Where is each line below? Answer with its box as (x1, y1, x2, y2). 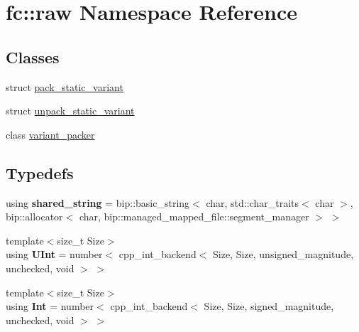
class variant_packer (6, 127, 95, 141)
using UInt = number (6, 247, 103, 262)
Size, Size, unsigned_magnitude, (212, 247, 354, 262)
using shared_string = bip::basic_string (6, 195, 190, 210)
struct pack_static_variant (6, 79, 123, 94)
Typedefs (6, 161, 74, 183)
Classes (6, 45, 60, 68)
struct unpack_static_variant (6, 103, 135, 118)
